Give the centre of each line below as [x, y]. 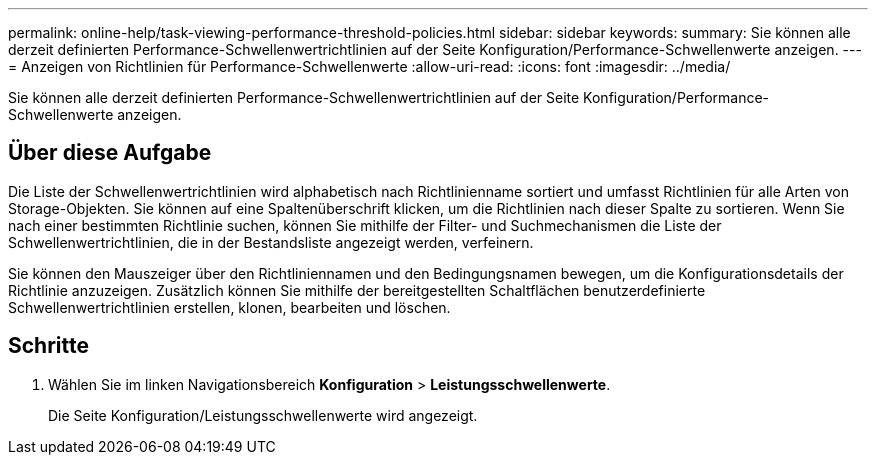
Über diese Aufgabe [110, 153]
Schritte [48, 346]
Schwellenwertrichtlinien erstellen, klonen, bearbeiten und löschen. [229, 307]
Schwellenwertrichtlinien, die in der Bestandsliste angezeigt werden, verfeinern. [271, 242]
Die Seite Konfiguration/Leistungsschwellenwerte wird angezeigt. [263, 415]
